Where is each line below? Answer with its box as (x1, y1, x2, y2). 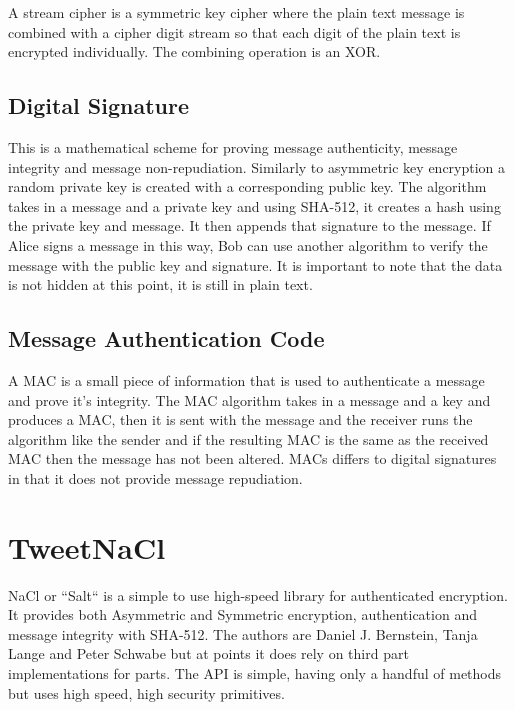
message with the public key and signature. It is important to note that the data (8, 254, 503, 275)
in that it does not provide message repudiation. (8, 467, 303, 488)
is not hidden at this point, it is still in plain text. (8, 274, 313, 295)
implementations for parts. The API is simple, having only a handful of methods (8, 663, 502, 683)
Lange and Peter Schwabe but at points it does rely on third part (8, 643, 409, 664)
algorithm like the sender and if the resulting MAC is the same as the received (8, 428, 489, 449)
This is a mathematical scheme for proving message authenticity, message (8, 136, 458, 157)
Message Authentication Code (8, 323, 325, 354)
